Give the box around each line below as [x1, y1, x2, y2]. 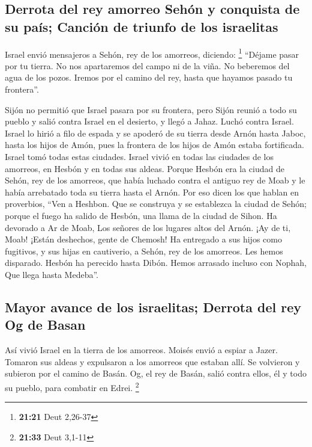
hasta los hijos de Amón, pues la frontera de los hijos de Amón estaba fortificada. [5, 138, 304, 151]
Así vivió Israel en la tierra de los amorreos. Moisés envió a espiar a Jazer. [5, 344, 278, 356]
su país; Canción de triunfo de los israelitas [5, 17, 278, 35]
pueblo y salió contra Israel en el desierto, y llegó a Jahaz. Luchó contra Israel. [5, 115, 294, 128]
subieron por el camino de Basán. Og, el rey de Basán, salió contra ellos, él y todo [5, 367, 307, 380]
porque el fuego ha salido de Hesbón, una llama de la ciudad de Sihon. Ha [5, 209, 277, 221]
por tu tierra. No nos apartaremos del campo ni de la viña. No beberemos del [5, 59, 290, 72]
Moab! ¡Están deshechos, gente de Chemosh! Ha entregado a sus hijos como [5, 233, 282, 245]
